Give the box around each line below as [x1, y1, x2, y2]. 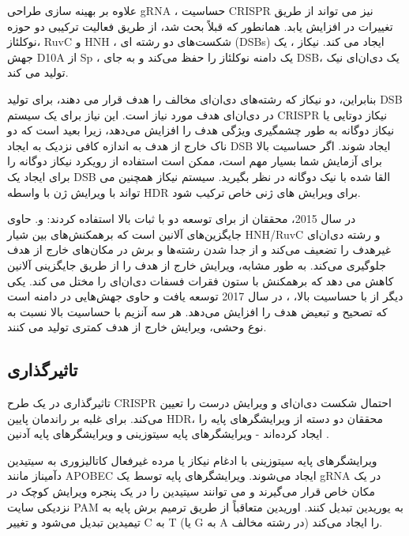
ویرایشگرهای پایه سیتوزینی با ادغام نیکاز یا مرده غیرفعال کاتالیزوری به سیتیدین [7, 451, 377, 468]
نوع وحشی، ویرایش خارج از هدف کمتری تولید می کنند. [7, 319, 267, 335]
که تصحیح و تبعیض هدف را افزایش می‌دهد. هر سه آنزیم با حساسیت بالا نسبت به [7, 303, 388, 319]
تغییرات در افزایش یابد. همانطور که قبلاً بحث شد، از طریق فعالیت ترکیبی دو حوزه [7, 17, 393, 34]
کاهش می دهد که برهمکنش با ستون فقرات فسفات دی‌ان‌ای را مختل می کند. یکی [7, 272, 394, 289]
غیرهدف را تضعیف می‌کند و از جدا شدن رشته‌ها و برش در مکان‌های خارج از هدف [7, 241, 392, 258]
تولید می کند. [7, 64, 69, 81]
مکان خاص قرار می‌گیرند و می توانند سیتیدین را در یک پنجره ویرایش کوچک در [7, 483, 376, 500]
